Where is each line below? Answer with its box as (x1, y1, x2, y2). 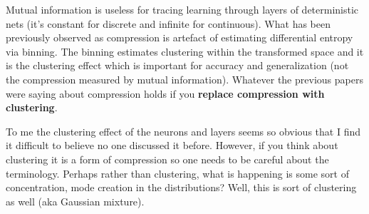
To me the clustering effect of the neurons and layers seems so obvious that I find (6, 123, 360, 138)
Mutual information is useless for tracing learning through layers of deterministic (6, 2, 359, 16)
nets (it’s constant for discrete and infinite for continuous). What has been (6, 16, 331, 31)
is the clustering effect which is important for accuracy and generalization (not (6, 58, 349, 73)
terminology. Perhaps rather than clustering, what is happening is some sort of (6, 165, 349, 180)
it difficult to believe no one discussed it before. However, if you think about (6, 138, 338, 153)
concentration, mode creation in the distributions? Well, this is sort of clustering (6, 180, 357, 195)
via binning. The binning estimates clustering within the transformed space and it (6, 44, 364, 58)
